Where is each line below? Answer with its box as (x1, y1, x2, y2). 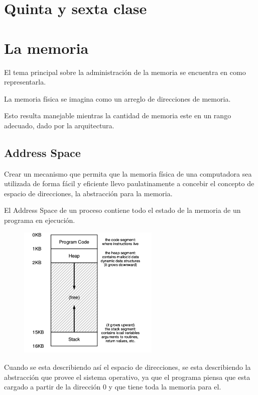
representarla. (4, 76, 46, 87)
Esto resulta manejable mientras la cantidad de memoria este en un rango (4, 110, 231, 121)
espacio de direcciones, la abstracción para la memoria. (4, 188, 173, 198)
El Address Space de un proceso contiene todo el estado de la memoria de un (4, 205, 241, 215)
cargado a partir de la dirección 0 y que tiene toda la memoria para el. (4, 381, 221, 392)
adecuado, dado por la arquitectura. (4, 120, 114, 130)
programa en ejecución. (4, 215, 75, 225)
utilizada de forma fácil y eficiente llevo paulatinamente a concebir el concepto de (4, 178, 254, 189)
